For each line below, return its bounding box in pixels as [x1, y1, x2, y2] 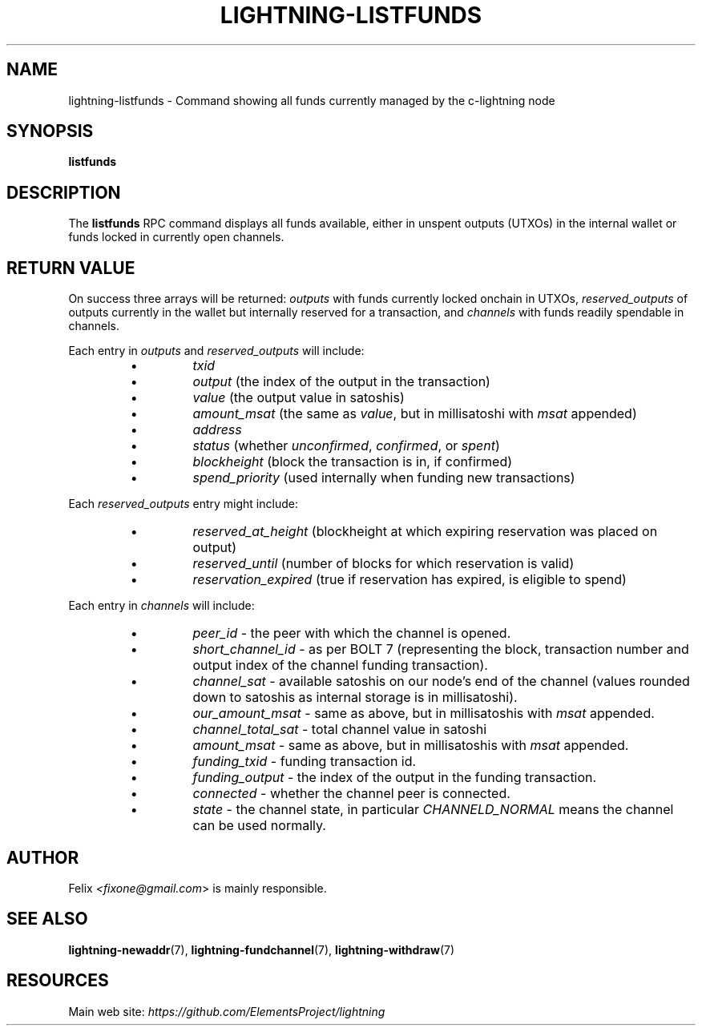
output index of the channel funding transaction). [192, 657, 488, 674]
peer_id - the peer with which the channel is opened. [192, 625, 511, 642]
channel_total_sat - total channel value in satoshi [192, 721, 487, 738]
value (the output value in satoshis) [192, 389, 405, 406]
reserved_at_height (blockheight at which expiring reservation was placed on [192, 523, 658, 540]
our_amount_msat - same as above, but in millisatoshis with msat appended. [192, 705, 655, 722]
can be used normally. [192, 817, 326, 834]
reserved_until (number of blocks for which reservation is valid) [192, 555, 575, 572]
